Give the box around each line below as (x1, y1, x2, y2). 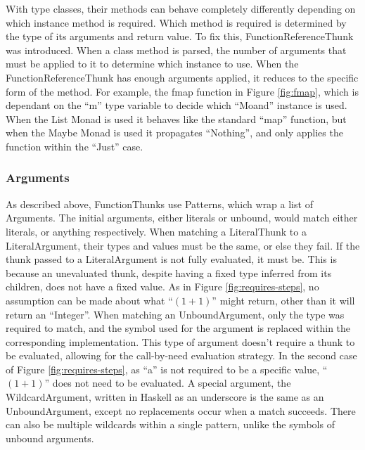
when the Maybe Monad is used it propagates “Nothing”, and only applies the (6, 125, 343, 140)
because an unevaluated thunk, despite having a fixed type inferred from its (6, 265, 332, 280)
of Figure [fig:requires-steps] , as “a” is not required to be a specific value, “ (6, 361, 328, 376)
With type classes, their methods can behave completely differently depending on (6, 1, 356, 15)
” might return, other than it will (212, 292, 355, 307)
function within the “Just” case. (6, 139, 143, 153)
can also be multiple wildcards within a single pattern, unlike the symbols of (6, 417, 335, 432)
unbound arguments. (6, 430, 94, 445)
